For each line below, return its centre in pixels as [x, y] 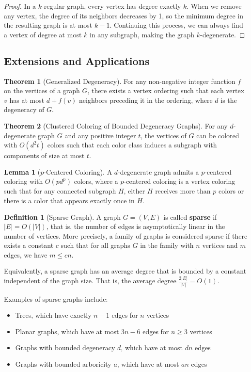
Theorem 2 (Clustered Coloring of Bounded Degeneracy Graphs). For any [116, 125]
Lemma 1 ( [22, 171]
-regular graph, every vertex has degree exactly [111, 6]
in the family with [167, 245]
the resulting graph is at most [48, 25]
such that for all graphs [95, 245]
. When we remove [214, 6]
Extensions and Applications [77, 60]
